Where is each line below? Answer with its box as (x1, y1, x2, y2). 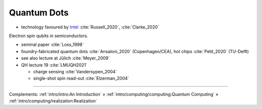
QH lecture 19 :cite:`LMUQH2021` (21, 62, 87, 68)
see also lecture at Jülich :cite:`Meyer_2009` (21, 55, 110, 61)
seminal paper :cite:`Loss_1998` (21, 41, 84, 48)
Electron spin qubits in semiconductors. (9, 33, 88, 39)
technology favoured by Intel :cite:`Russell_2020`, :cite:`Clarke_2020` (21, 24, 160, 30)
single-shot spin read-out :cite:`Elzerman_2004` (33, 75, 130, 82)
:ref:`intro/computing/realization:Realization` (9, 98, 97, 104)
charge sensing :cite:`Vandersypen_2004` (33, 68, 117, 74)
